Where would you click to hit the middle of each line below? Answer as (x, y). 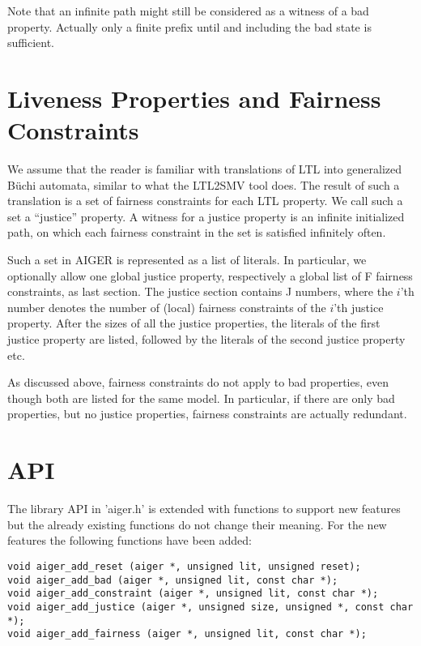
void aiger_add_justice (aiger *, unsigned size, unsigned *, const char (210, 607)
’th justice (359, 307)
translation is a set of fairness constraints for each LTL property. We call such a (205, 201)
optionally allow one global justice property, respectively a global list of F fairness (210, 275)
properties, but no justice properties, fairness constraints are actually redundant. (207, 414)
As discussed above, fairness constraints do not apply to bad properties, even (198, 382)
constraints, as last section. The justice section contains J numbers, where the (200, 291)
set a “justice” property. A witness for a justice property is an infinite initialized (206, 216)
